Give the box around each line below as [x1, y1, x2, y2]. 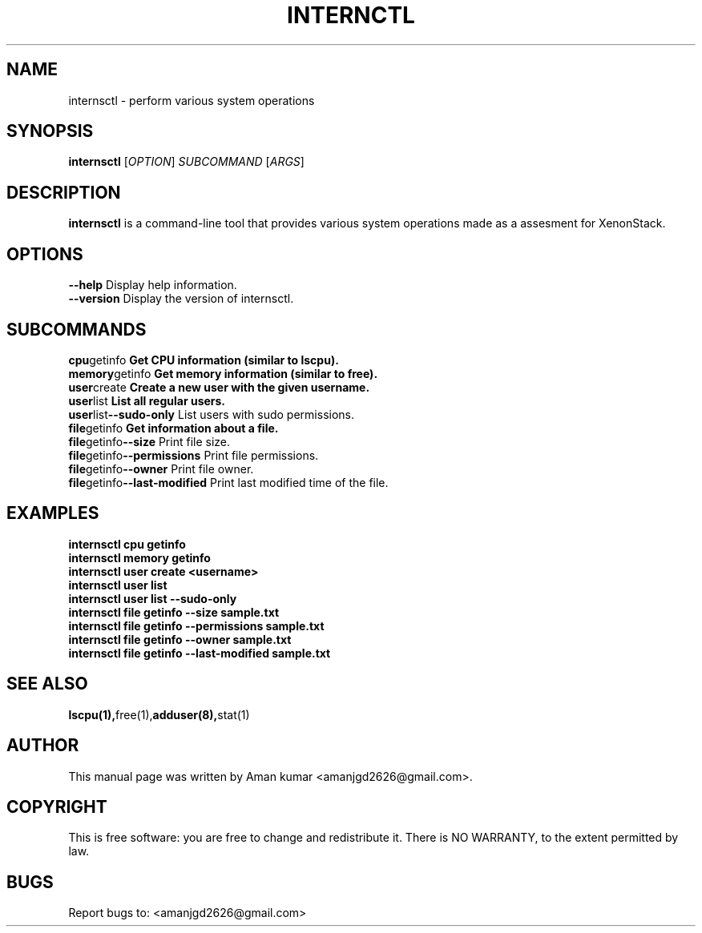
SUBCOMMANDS [6, 319, 147, 340]
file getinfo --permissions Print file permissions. [68, 448, 319, 462]
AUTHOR [6, 735, 79, 756]
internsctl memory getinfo [68, 550, 211, 565]
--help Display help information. [68, 278, 237, 292]
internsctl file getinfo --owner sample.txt [68, 632, 292, 646]
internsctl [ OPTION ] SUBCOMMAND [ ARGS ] [68, 155, 305, 169]
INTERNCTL [287, 2, 415, 29]
